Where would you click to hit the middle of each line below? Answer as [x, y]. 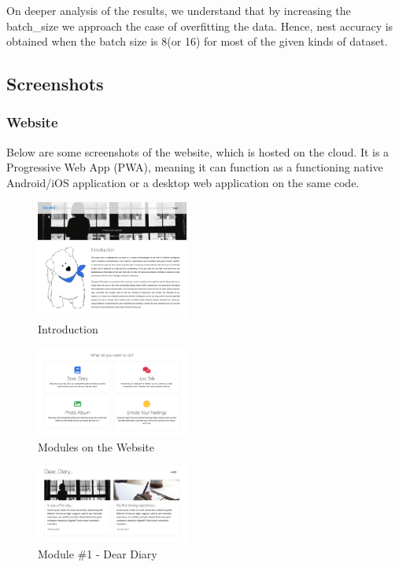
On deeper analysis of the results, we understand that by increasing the [179, 10]
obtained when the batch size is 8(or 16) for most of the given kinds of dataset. [197, 41]
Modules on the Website [96, 446]
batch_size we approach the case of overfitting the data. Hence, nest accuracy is [200, 26]
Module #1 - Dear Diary [98, 553]
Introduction [68, 329]
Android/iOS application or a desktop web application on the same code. [183, 182]
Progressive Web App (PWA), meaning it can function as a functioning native [195, 167]
